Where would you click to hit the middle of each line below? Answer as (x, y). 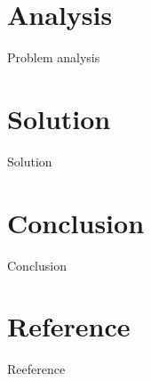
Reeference (36, 369)
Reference (69, 326)
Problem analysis (54, 57)
